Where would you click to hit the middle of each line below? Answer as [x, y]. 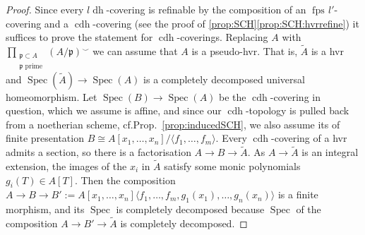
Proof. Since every [45, 9]
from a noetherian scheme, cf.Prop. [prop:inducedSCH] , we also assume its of [173, 124]
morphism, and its [45, 209]
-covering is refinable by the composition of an [206, 9]
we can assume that [135, 51]
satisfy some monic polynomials [232, 166]
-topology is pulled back [297, 110]
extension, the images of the [66, 166]
